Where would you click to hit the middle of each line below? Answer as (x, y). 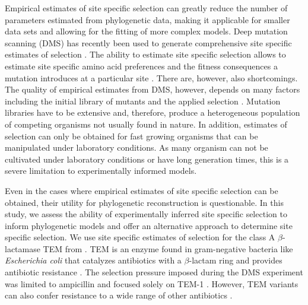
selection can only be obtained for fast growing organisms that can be (131, 136)
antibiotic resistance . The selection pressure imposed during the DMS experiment (154, 272)
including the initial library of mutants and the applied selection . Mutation (143, 101)
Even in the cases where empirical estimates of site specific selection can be (142, 190)
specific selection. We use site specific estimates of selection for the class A (140, 237)
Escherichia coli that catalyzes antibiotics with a (93, 260)
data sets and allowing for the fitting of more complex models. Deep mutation (146, 31)
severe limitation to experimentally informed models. (101, 171)
